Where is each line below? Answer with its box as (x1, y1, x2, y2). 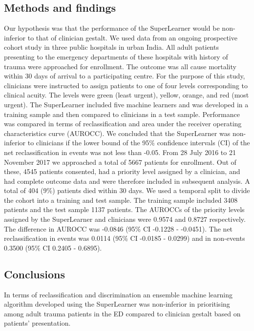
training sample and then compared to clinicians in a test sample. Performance (4, 109, 240, 119)
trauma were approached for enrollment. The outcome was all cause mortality (4, 61, 236, 71)
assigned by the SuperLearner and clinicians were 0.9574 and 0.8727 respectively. (4, 214, 246, 224)
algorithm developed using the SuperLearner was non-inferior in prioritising (4, 299, 230, 309)
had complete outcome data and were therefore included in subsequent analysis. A (4, 175, 250, 186)
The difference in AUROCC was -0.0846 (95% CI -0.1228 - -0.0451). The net (4, 223, 233, 234)
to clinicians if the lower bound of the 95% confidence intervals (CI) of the (27, 137, 250, 148)
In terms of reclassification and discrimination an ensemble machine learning (4, 289, 233, 299)
